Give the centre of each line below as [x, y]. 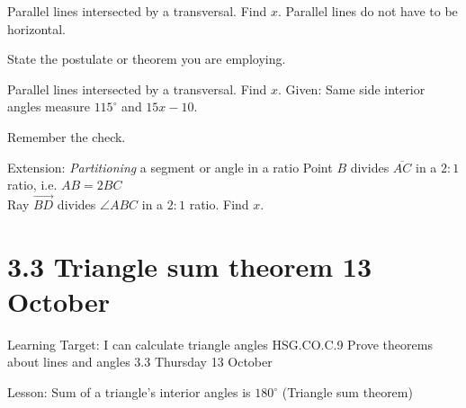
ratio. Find [219, 204]
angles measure [49, 106]
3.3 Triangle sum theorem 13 [190, 266]
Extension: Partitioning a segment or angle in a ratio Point [170, 167]
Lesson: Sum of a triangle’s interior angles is [129, 392]
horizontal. [37, 28]
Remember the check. [67, 136]
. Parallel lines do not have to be [367, 11]
